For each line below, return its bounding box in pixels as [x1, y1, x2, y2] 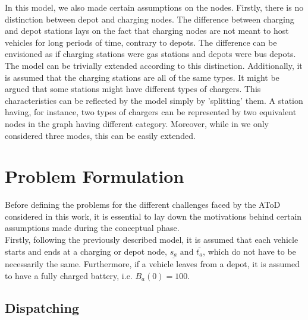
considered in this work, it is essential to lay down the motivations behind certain [5, 210, 302, 222]
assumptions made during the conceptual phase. [5, 221, 180, 234]
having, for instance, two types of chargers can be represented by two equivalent [5, 106, 297, 118]
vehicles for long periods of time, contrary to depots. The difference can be [5, 36, 277, 48]
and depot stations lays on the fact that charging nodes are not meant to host [5, 24, 289, 37]
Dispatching [5, 298, 79, 316]
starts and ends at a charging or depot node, [5, 245, 167, 257]
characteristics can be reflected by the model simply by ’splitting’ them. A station [5, 94, 303, 106]
